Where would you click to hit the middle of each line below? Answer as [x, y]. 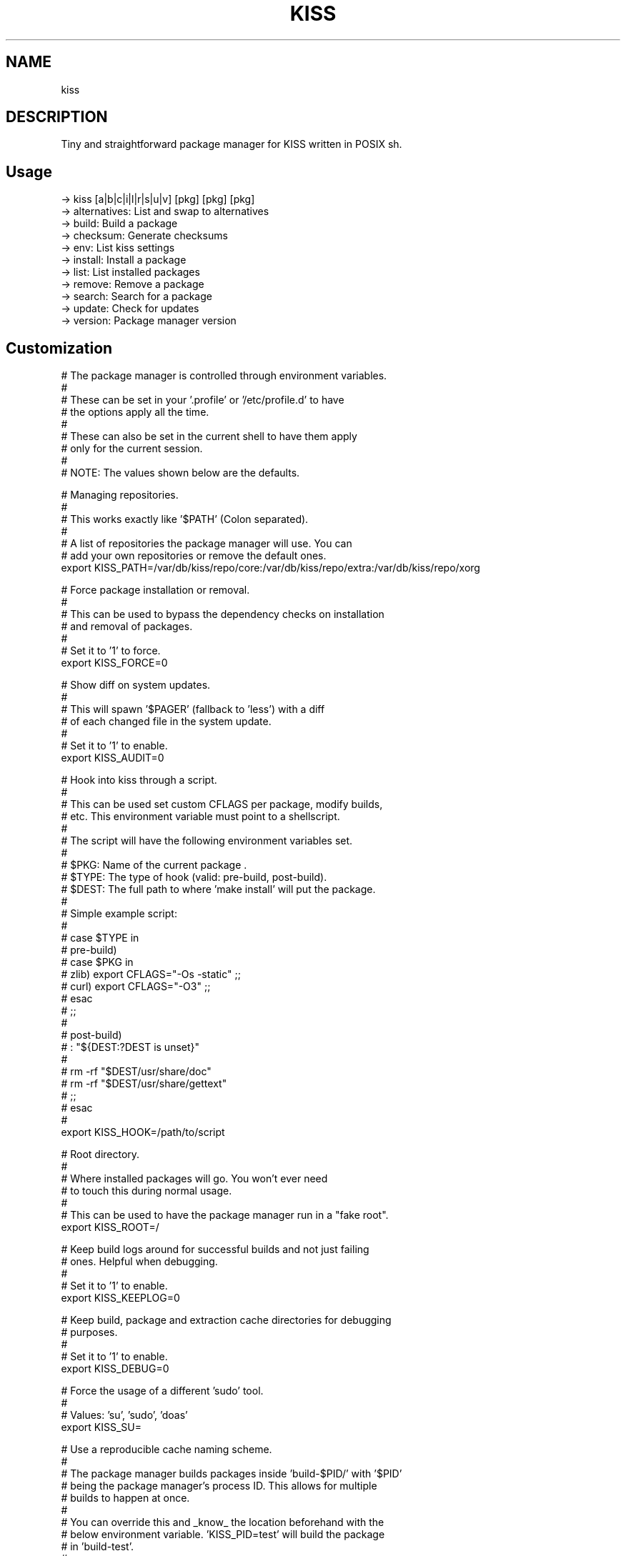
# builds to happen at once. [125, 1498]
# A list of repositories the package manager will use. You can [207, 544]
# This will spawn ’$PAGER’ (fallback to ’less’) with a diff [193, 709]
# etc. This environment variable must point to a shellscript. [200, 817]
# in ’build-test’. [97, 1547]
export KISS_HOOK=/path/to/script [143, 1132]
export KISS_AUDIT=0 [113, 758]
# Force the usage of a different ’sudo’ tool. [162, 1391]
